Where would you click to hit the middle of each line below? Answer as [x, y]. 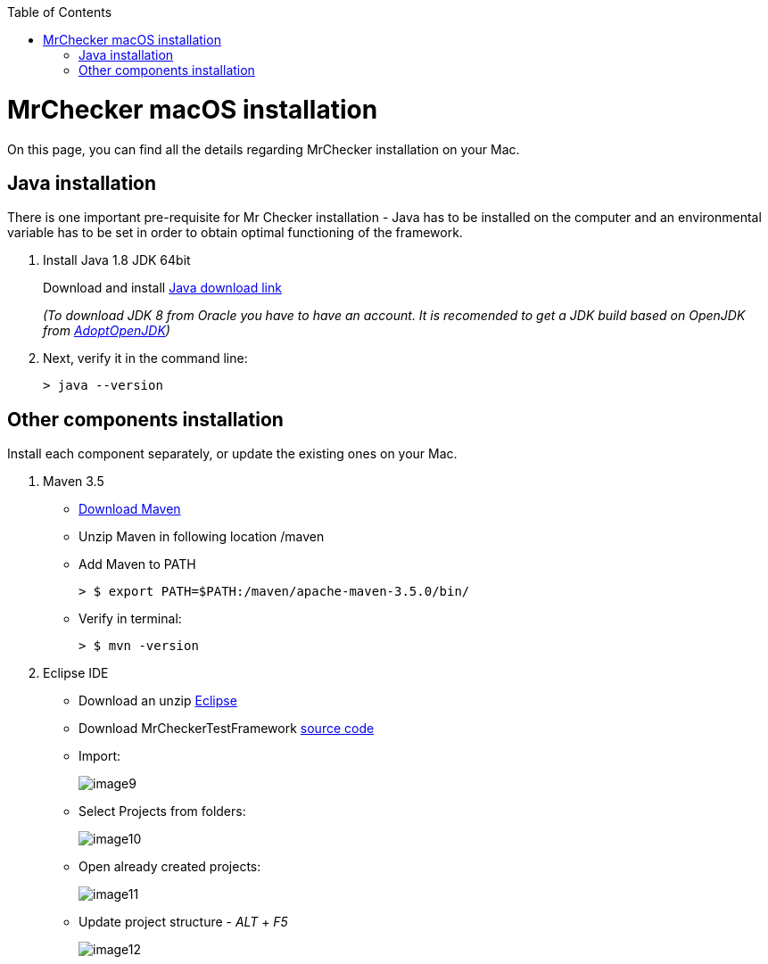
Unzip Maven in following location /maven [202, 537]
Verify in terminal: [130, 619]
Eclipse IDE [76, 673]
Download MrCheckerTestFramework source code [227, 729]
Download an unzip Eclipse [158, 701]
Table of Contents [60, 12]
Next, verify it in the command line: [145, 358]
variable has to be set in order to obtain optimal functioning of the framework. [235, 233]
